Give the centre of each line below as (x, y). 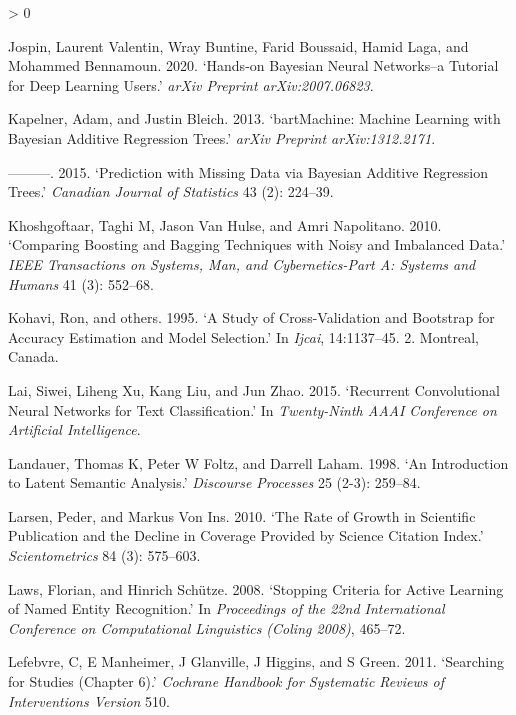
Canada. (33, 356)
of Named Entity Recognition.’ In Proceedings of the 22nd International (226, 608)
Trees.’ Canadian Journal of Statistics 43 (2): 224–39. (171, 191)
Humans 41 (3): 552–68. (81, 283)
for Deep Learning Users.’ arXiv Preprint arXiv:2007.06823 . (191, 84)
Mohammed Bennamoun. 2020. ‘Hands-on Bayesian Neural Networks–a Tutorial (253, 65)
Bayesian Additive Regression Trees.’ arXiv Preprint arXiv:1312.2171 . (222, 137)
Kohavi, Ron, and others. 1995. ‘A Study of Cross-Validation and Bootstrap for (251, 317)
